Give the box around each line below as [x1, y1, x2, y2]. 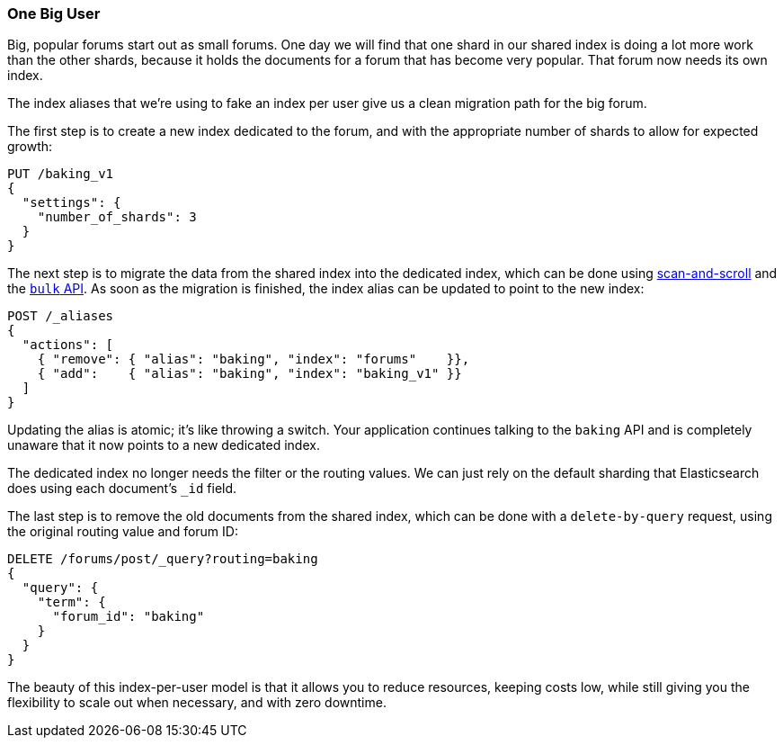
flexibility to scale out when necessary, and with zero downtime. [7, 695, 387, 711]
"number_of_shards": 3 [37, 210, 197, 225]
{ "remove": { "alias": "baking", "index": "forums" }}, [37, 352, 470, 367]
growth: [7, 139, 53, 155]
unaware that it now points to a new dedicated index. [7, 437, 320, 453]
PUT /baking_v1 [7, 166, 114, 182]
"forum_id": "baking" [52, 609, 205, 624]
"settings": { [22, 195, 121, 211]
